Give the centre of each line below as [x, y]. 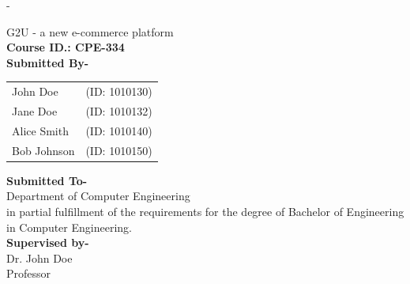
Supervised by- [48, 242]
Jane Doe [35, 110]
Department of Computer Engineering [98, 196]
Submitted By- [48, 62]
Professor [29, 273]
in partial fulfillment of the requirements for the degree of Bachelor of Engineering [205, 211]
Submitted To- [47, 180]
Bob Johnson [43, 150]
